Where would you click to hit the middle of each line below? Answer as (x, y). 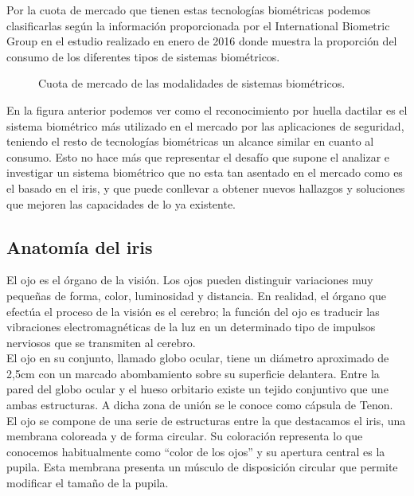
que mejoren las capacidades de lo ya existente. (121, 203)
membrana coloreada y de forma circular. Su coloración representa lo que (185, 436)
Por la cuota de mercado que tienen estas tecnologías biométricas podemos (189, 10)
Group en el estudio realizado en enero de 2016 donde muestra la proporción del (202, 41)
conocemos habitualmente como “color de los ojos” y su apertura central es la (196, 451)
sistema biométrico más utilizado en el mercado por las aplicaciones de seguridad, (205, 125)
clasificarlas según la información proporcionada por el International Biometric (198, 25)
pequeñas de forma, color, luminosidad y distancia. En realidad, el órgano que (197, 295)
